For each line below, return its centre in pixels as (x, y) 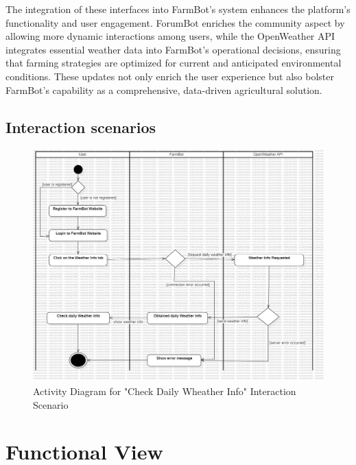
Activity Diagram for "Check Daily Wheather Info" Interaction (165, 391)
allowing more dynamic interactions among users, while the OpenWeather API (170, 36)
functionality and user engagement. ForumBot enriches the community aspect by (175, 22)
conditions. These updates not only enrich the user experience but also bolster (170, 76)
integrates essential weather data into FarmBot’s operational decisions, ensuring (173, 49)
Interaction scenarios (81, 127)
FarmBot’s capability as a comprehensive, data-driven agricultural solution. (164, 90)
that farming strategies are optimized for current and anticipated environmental (174, 63)
